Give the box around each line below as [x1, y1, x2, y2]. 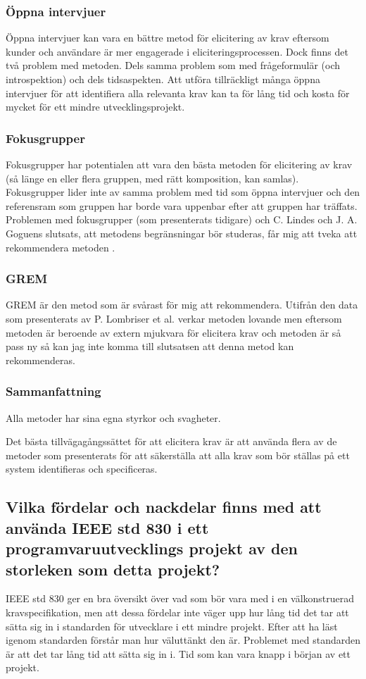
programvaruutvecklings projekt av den [6, 537, 298, 559]
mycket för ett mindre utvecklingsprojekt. [6, 99, 185, 114]
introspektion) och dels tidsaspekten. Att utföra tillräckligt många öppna [6, 72, 320, 86]
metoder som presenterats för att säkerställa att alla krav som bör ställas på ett [6, 447, 350, 462]
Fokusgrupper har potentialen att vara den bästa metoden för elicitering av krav [6, 157, 353, 171]
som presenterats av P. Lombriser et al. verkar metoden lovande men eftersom [6, 311, 342, 325]
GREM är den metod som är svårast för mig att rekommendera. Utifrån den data [6, 297, 358, 312]
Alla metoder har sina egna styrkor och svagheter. [6, 410, 221, 425]
